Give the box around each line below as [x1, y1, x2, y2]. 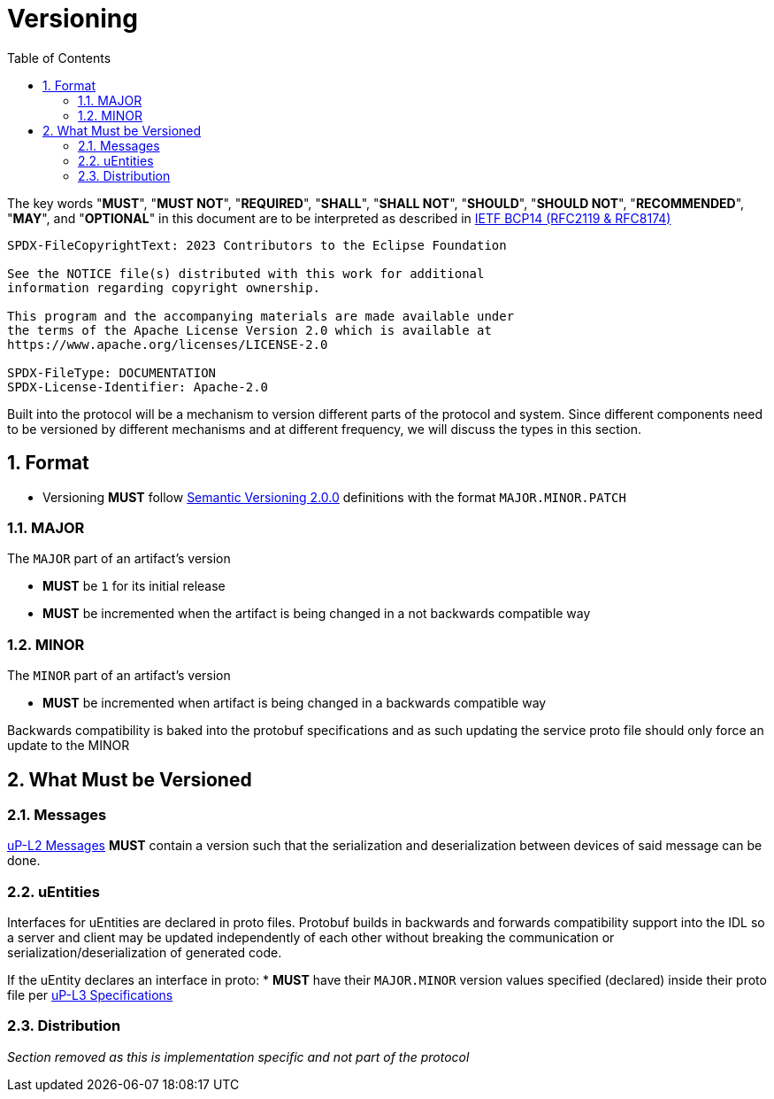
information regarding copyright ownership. [7, 280, 321, 295]
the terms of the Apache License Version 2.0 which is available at [7, 322, 492, 337]
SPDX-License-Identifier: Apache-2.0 [7, 379, 269, 394]
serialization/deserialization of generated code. [7, 945, 282, 961]
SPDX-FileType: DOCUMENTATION [7, 365, 217, 380]
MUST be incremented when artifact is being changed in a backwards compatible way [42, 695, 547, 711]
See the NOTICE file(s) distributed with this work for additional [7, 266, 485, 281]
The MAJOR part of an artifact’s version [7, 551, 231, 567]
